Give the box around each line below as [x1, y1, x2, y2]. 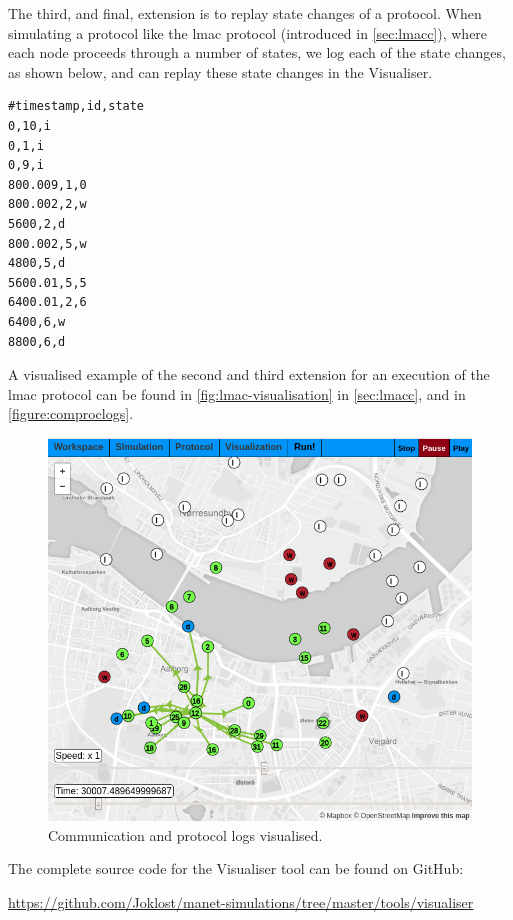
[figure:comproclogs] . [8, 403, 134, 424]
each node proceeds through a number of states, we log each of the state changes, [8, 42, 506, 63]
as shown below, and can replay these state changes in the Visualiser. [8, 61, 433, 82]
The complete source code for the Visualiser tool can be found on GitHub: [8, 858, 464, 879]
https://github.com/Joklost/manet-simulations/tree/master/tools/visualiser [8, 891, 474, 912]
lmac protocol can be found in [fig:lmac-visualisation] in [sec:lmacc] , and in [8, 383, 466, 404]
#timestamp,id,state [8, 99, 145, 114]
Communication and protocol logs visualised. [48, 824, 323, 845]
